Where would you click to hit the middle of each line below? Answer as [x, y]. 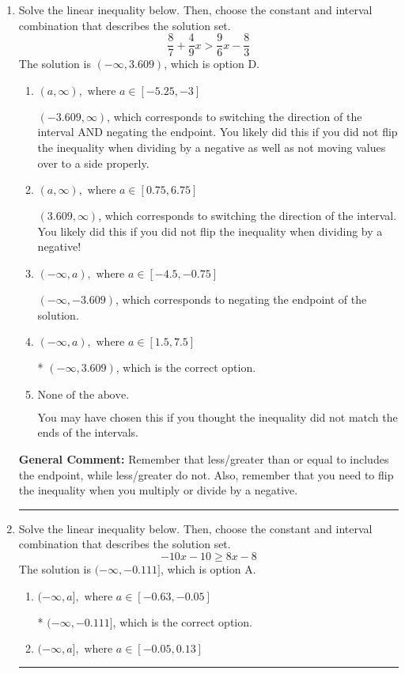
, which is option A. [208, 568]
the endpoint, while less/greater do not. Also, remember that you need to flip [206, 474]
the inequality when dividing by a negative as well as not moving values [212, 148]
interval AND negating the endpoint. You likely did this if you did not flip [218, 132]
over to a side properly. [93, 163]
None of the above [82, 395]
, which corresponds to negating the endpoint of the [241, 299]
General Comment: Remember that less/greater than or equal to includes [204, 458]
